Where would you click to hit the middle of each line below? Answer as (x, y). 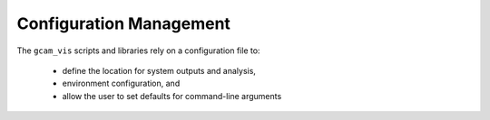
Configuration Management (124, 23)
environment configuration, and (121, 83)
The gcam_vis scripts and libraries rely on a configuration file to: (138, 51)
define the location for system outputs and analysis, (159, 70)
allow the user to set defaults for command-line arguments (172, 96)
